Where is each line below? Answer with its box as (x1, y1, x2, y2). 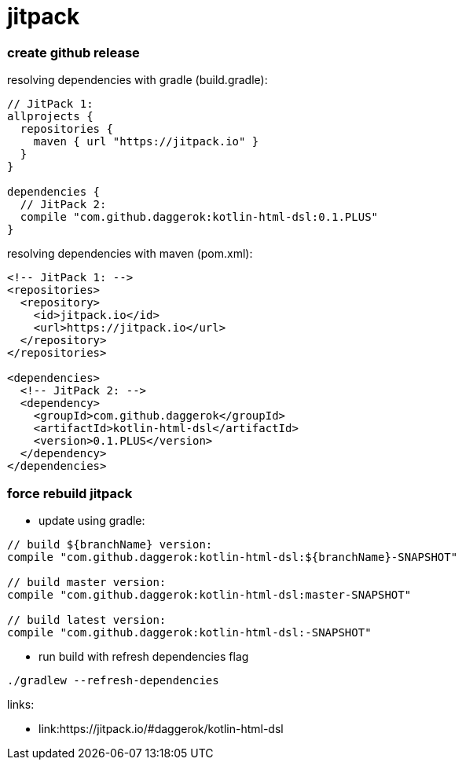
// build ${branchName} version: (7, 537, 213, 551)
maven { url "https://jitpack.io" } (33, 135, 259, 148)
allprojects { (7, 110, 93, 123)
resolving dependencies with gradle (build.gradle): (7, 73, 268, 87)
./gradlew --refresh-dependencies (7, 673, 219, 687)
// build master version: (7, 575, 167, 588)
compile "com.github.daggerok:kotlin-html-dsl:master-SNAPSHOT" (7, 588, 412, 601)
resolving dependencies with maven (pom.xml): (7, 247, 253, 261)
